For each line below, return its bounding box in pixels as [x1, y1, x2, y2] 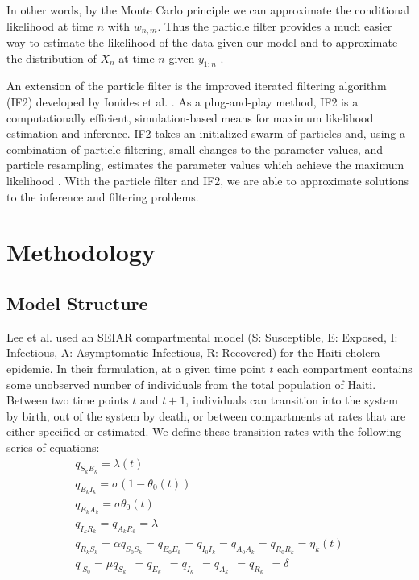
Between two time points [6, 391, 129, 408]
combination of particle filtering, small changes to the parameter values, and [6, 140, 384, 157]
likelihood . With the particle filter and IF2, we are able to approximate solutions [6, 172, 409, 188]
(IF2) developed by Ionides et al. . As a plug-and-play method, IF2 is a [6, 93, 359, 110]
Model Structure [6, 290, 148, 315]
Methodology [6, 235, 156, 268]
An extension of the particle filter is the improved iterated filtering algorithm [6, 77, 387, 94]
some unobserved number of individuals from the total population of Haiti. [6, 375, 376, 392]
